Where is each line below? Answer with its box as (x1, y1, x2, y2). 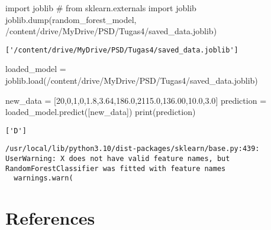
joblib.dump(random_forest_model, (5, 13, 137, 25)
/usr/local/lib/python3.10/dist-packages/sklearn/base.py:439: (5, 144, 260, 153)
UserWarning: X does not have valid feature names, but (5, 155, 230, 163)
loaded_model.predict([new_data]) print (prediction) (5, 106, 196, 118)
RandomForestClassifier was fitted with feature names (5, 164, 226, 173)
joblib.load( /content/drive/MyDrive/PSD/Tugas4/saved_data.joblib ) (5, 74, 258, 87)
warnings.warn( (14, 174, 73, 183)
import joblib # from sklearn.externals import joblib (5, 2, 196, 14)
